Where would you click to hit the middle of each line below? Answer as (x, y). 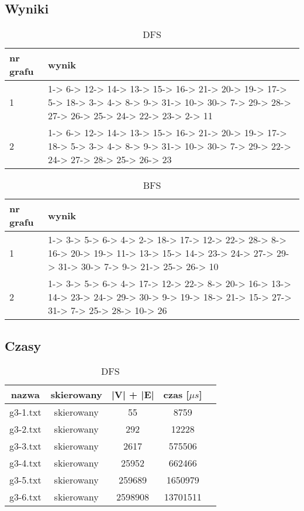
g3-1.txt (25, 412)
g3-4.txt (25, 463)
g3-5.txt (25, 480)
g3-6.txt (25, 497)
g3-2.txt (25, 429)
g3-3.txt (25, 446)
